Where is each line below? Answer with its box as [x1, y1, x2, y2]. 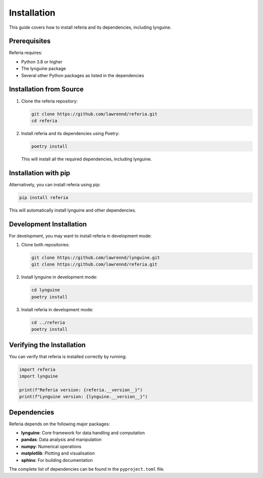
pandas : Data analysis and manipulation [21, 437, 102, 442]
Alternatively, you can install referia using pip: [9, 181, 101, 187]
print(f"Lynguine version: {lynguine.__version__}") [19, 394, 148, 399]
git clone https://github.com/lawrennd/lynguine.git [31, 255, 160, 260]
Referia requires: [9, 50, 42, 56]
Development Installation [9, 220, 87, 228]
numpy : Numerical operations [21, 443, 81, 449]
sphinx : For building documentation [21, 457, 93, 463]
